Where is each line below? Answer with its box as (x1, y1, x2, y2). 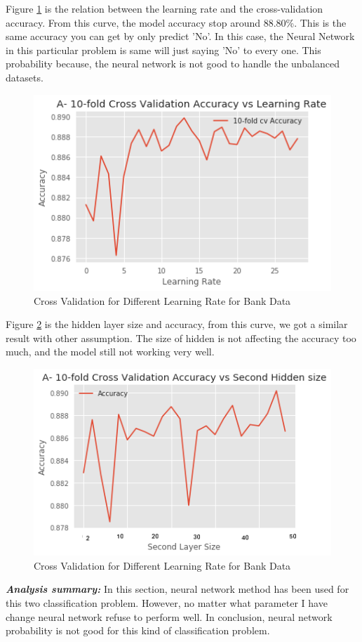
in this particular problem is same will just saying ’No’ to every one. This (6, 42, 321, 57)
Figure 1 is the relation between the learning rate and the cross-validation (6, 1, 323, 15)
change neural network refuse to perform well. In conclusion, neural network (6, 609, 333, 624)
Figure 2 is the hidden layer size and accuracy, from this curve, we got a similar (6, 317, 348, 332)
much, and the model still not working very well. (6, 344, 215, 359)
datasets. (6, 70, 43, 84)
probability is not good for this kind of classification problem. (6, 623, 270, 638)
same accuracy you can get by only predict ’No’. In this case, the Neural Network (6, 29, 355, 44)
